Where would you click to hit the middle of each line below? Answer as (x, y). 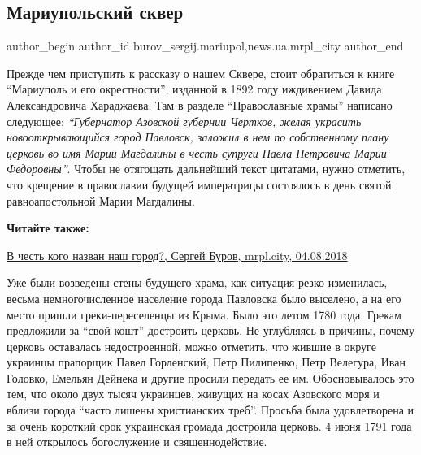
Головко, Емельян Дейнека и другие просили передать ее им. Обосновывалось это (210, 377)
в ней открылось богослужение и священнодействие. (137, 442)
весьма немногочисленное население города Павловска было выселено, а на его (204, 298)
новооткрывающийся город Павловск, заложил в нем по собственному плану (198, 137)
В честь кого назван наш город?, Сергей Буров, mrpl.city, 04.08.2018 (177, 255)
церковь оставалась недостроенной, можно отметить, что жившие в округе (191, 346)
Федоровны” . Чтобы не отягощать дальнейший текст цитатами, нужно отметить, (206, 169)
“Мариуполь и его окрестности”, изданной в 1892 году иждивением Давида (194, 89)
